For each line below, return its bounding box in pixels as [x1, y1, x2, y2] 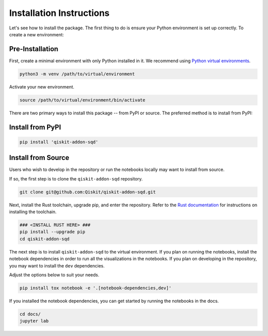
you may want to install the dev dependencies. [9, 262, 105, 268]
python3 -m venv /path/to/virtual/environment [19, 71, 135, 77]
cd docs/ [19, 311, 41, 317]
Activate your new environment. [9, 84, 74, 89]
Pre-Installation [9, 45, 59, 53]
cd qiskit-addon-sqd [19, 236, 69, 242]
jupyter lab [19, 318, 49, 324]
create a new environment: [9, 31, 64, 37]
